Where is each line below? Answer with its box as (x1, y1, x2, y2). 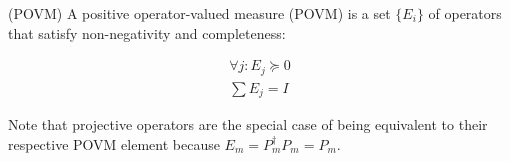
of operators (428, 3, 502, 23)
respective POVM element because (8, 133, 220, 154)
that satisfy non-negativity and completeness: (8, 22, 286, 43)
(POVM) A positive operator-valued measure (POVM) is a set (8, 3, 391, 23)
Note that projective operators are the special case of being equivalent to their (8, 114, 488, 135)
